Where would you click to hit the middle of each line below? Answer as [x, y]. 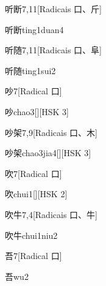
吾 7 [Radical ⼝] [34, 256]
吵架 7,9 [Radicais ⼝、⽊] [51, 132]
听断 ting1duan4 [34, 29]
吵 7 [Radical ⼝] [34, 91]
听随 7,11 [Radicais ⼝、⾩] [53, 50]
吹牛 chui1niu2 [31, 235]
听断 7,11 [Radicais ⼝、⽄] [53, 9]
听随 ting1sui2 [30, 70]
